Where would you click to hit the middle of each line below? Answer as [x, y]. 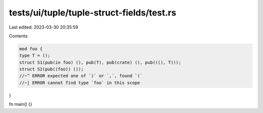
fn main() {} [21, 104]
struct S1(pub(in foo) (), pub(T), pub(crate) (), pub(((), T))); [100, 62]
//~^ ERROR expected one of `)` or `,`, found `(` [81, 76]
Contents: [19, 36]
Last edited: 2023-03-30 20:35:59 [44, 27]
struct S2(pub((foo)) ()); [51, 69]
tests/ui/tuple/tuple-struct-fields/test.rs [93, 13]
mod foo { [31, 49]
